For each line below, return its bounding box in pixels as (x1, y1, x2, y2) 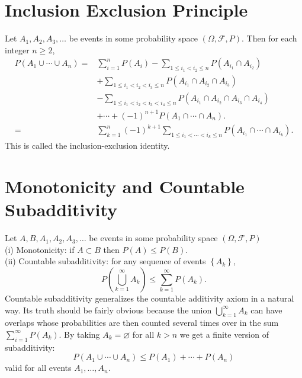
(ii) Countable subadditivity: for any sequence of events (5, 255, 206, 267)
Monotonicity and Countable (5, 174, 245, 198)
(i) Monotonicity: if (5, 243, 75, 255)
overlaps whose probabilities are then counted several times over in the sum (5, 316, 279, 329)
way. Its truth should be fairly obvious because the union (5, 303, 212, 316)
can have (250, 303, 282, 316)
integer (5, 43, 30, 56)
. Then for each (242, 32, 297, 44)
